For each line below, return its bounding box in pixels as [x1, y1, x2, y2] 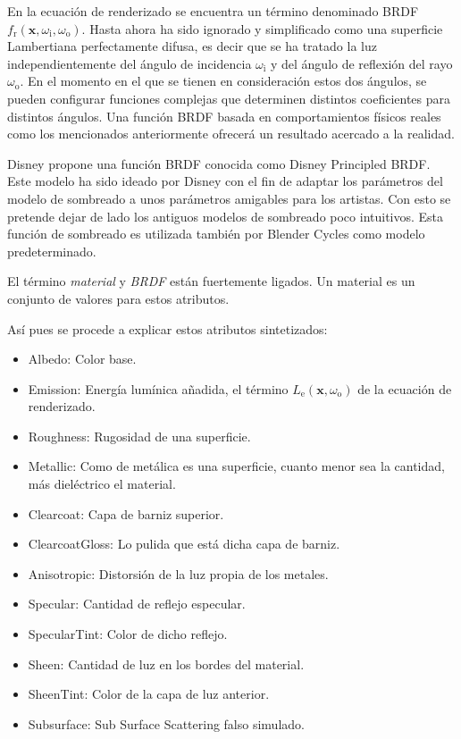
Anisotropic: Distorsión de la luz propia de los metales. [28, 564, 329, 583]
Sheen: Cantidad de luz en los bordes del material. [28, 654, 305, 673]
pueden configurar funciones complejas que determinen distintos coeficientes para [7, 88, 450, 107]
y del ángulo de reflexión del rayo [270, 54, 453, 72]
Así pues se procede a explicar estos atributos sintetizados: [7, 319, 328, 338]
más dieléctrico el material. [28, 474, 176, 493]
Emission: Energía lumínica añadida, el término [28, 379, 289, 398]
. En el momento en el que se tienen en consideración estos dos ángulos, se [20, 71, 427, 90]
